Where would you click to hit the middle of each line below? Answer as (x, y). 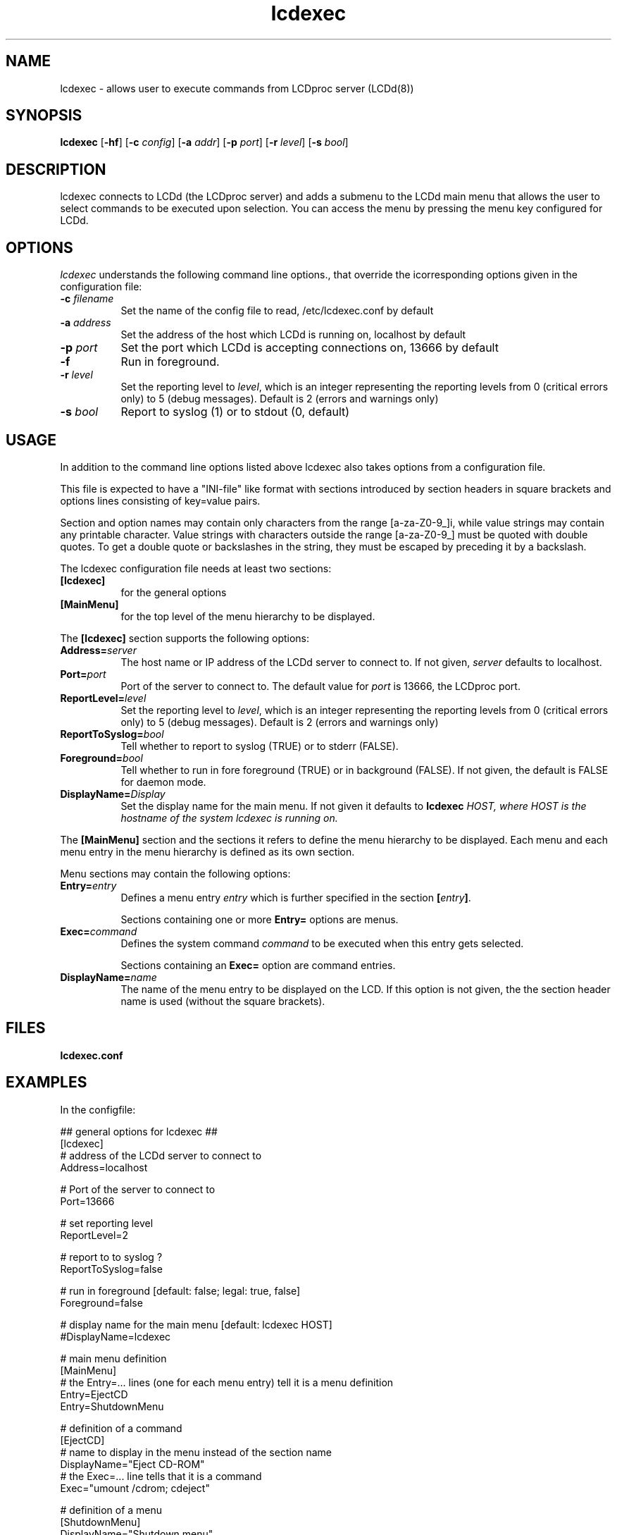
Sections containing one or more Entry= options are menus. (260, 919)
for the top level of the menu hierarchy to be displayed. (248, 616)
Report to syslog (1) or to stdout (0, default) (235, 412)
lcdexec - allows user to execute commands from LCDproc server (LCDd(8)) (237, 88)
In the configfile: (98, 1109)
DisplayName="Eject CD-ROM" (132, 1464)
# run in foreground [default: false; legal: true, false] (180, 1290)
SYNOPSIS (44, 116)
